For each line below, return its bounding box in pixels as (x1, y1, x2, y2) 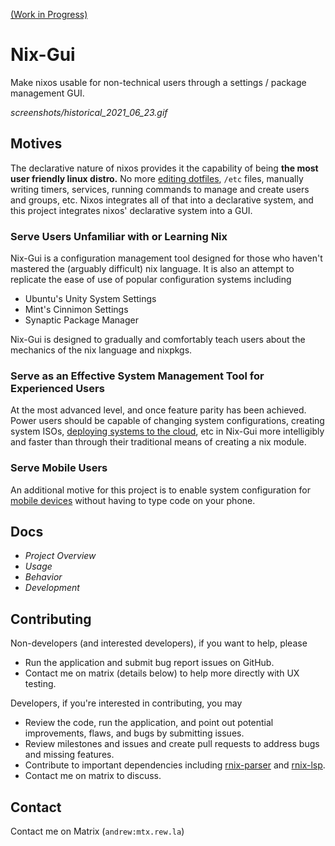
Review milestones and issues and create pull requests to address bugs (24, 738, 320, 750)
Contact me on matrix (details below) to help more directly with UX (24, 667, 300, 679)
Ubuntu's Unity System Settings (24, 293, 157, 305)
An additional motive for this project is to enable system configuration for (10, 484, 311, 496)
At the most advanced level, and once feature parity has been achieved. (10, 404, 307, 416)
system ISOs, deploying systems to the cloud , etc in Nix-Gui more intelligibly (10, 425, 325, 438)
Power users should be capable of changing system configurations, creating (10, 415, 325, 427)
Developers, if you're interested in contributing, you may (10, 697, 243, 709)
